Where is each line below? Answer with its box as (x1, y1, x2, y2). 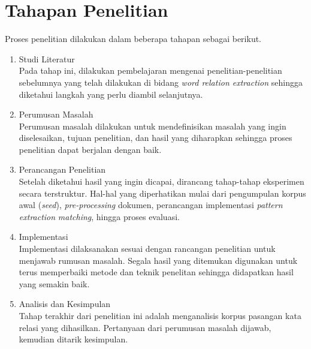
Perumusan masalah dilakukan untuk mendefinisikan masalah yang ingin (19, 119, 286, 132)
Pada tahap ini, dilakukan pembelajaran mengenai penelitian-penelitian (19, 64, 282, 77)
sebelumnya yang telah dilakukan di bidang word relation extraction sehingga (19, 76, 303, 88)
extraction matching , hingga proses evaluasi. (19, 210, 180, 222)
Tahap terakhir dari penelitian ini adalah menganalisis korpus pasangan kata (19, 309, 301, 321)
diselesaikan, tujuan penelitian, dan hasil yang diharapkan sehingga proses (19, 131, 292, 144)
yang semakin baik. (19, 277, 90, 290)
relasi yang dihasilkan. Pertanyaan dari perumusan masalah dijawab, (19, 321, 271, 333)
